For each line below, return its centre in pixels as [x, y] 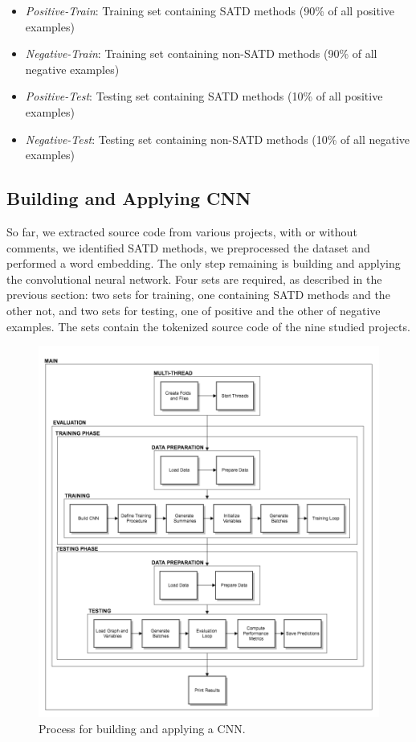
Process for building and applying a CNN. [142, 728]
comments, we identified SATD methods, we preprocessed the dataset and [188, 247]
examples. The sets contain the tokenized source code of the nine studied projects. [208, 326]
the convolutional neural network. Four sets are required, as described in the [194, 279]
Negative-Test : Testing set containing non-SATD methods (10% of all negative [218, 139]
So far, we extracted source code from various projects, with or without [182, 231]
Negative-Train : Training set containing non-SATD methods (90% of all [201, 53]
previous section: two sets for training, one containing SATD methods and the [198, 295]
